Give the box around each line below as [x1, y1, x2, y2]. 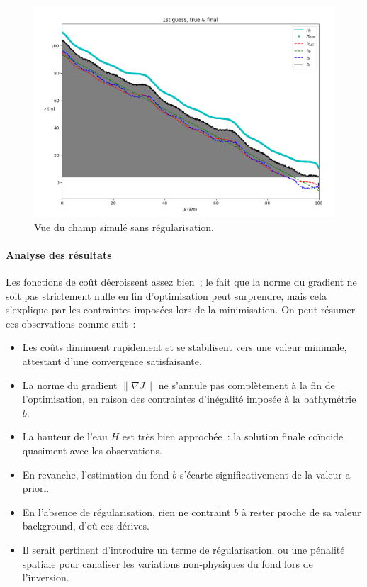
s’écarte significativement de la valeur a [179, 466, 351, 481]
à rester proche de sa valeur [241, 504, 361, 519]
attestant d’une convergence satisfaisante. [22, 354, 202, 369]
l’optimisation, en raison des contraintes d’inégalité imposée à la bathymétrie [22, 391, 356, 406]
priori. [22, 481, 50, 496]
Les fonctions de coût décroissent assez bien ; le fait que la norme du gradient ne [6, 274, 357, 289]
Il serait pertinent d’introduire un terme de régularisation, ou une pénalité [22, 542, 345, 557]
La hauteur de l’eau [22, 429, 108, 444]
